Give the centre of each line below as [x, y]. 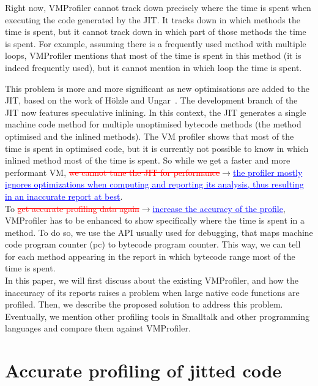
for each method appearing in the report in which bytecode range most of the [150, 256]
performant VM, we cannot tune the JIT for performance [113, 172]
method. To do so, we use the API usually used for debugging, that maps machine [159, 232]
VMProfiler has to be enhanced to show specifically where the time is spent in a [155, 220]
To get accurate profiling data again [72, 208]
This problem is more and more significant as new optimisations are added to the [157, 88]
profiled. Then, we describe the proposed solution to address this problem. [144, 304]
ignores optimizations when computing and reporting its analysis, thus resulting [154, 184]
